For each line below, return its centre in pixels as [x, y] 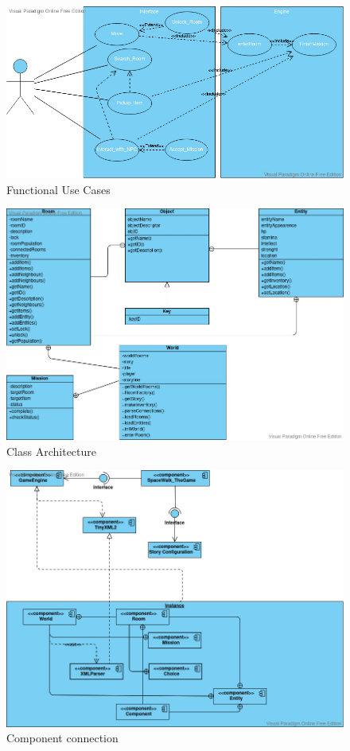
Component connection [62, 738]
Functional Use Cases [58, 189]
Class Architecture [51, 451]
